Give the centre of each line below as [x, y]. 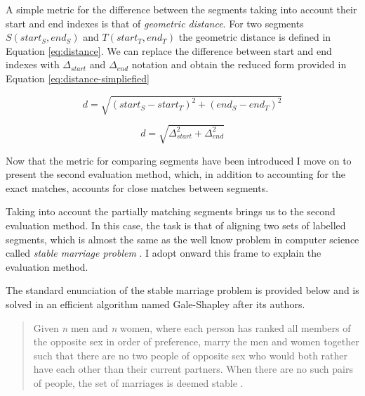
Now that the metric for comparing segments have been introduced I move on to [179, 160]
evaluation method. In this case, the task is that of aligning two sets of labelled [176, 225]
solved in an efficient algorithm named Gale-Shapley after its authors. [155, 304]
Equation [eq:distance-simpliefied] [78, 78]
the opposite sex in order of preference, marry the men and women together [196, 341]
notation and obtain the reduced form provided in [239, 64]
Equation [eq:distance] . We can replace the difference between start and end [169, 50]
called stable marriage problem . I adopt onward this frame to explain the [164, 253]
